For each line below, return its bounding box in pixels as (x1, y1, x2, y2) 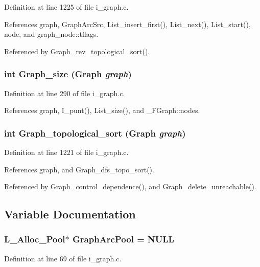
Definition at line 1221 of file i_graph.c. (4, 147, 129, 157)
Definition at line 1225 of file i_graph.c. (4, 2, 129, 12)
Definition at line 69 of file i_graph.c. (4, 253, 122, 263)
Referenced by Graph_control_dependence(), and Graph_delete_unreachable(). (4, 181, 256, 192)
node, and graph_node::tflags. (4, 29, 99, 39)
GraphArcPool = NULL (73, 233, 174, 246)
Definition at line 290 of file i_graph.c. (4, 87, 125, 98)
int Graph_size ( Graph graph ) (4, 68, 132, 80)
